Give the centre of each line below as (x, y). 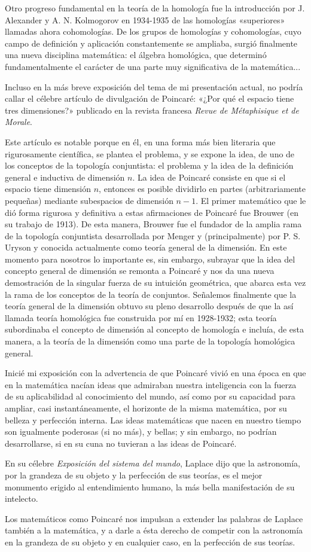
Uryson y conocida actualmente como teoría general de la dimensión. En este (146, 247)
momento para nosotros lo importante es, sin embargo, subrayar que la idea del (150, 259)
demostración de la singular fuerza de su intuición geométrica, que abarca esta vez (155, 283)
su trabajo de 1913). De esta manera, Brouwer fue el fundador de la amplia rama (153, 224)
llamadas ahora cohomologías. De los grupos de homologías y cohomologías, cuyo (153, 31)
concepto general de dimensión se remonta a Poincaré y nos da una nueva (140, 271)
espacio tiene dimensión (48, 189)
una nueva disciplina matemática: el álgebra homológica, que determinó (136, 55)
